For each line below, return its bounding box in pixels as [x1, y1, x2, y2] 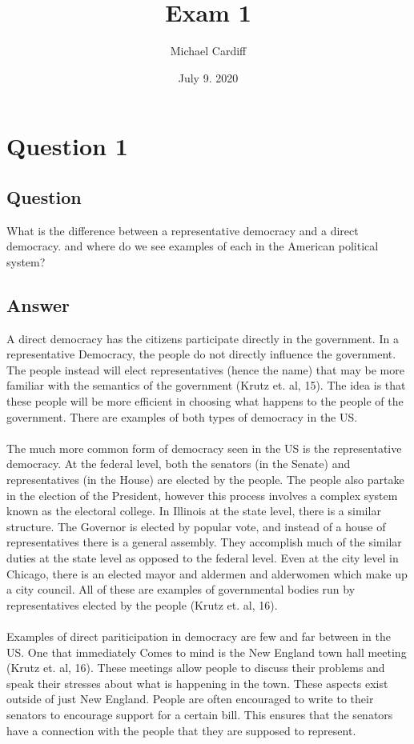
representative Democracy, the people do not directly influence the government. [6, 346, 396, 362]
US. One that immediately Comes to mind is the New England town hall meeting [6, 643, 407, 660]
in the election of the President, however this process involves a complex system [6, 486, 398, 503]
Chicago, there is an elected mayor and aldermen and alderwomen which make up [6, 565, 408, 582]
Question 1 [6, 130, 128, 162]
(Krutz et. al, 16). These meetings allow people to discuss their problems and [6, 659, 385, 676]
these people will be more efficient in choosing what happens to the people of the [6, 393, 404, 410]
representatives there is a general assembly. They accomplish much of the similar [6, 534, 402, 550]
